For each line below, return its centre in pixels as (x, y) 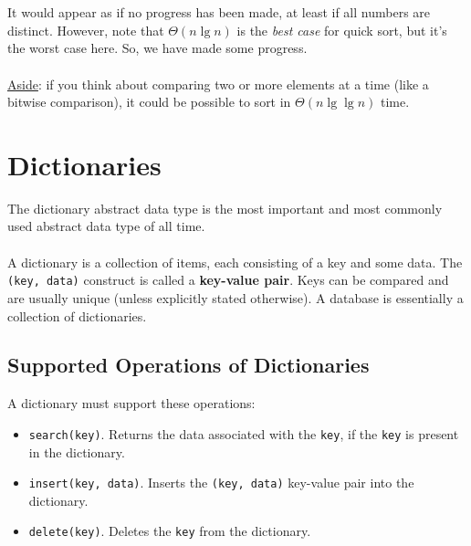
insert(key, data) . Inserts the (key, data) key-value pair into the (221, 483)
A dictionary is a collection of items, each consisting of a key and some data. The (235, 262)
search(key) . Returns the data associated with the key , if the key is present (244, 433)
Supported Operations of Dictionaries (188, 365)
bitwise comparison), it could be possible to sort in (149, 102)
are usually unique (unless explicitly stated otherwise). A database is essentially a (235, 297)
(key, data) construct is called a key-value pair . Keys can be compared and (228, 280)
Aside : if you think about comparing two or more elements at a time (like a (218, 84)
